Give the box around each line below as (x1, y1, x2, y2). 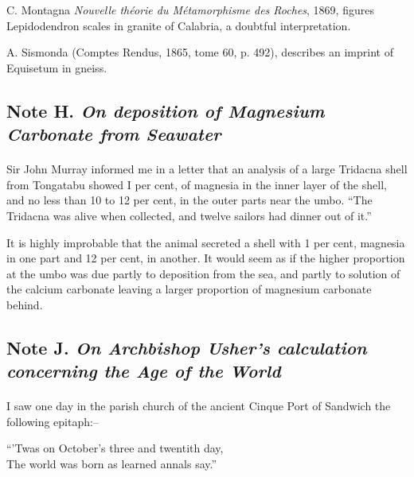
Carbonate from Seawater (6, 122, 221, 146)
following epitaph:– (6, 413, 99, 429)
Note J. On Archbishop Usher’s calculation (6, 335, 367, 359)
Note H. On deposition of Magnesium (6, 98, 325, 122)
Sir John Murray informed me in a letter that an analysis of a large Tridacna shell (6, 161, 408, 177)
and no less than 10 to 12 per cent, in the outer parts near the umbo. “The (6, 192, 373, 208)
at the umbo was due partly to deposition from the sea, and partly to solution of (6, 265, 400, 281)
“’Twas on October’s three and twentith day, (6, 440, 224, 456)
